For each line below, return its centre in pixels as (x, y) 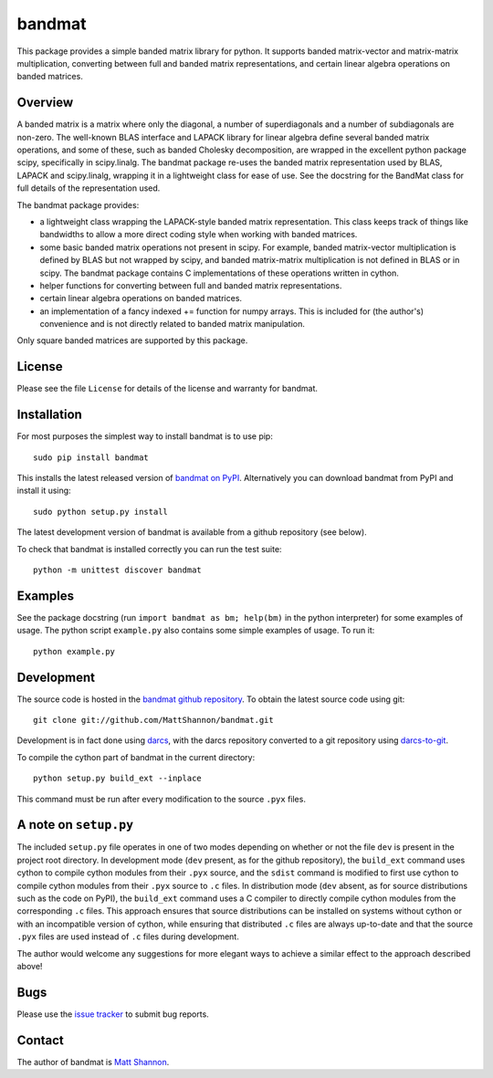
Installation (49, 415)
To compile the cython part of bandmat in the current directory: (136, 757)
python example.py (74, 651)
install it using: (44, 491)
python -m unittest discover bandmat (118, 570)
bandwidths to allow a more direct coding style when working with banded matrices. (199, 235)
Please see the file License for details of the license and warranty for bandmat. (168, 389)
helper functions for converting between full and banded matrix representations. (191, 285)
